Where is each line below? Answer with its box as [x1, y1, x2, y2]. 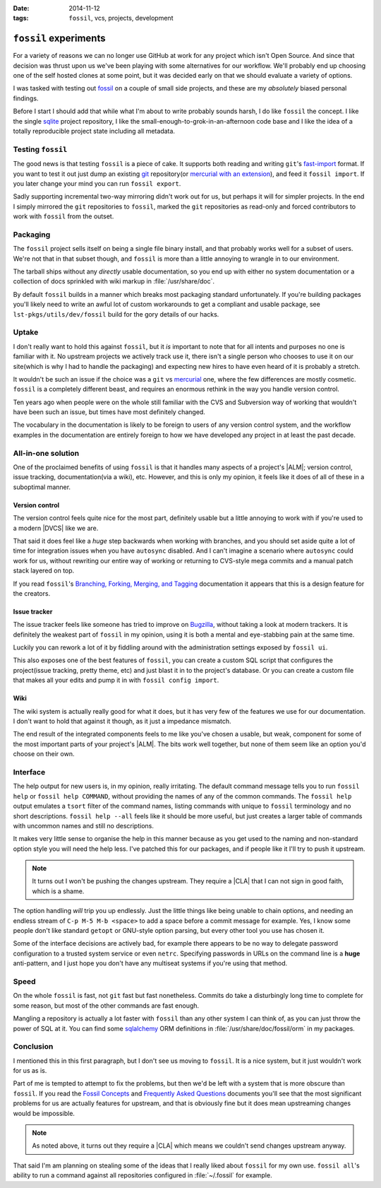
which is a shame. [32, 887, 85, 895]
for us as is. [13, 1066, 47, 1075]
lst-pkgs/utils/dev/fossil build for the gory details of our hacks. [13, 310, 219, 318]
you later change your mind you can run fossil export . [13, 179, 181, 187]
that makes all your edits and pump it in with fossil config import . [13, 676, 219, 685]
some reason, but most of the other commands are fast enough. [13, 1001, 200, 1010]
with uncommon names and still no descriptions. [13, 821, 155, 830]
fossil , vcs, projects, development [68, 14, 174, 23]
